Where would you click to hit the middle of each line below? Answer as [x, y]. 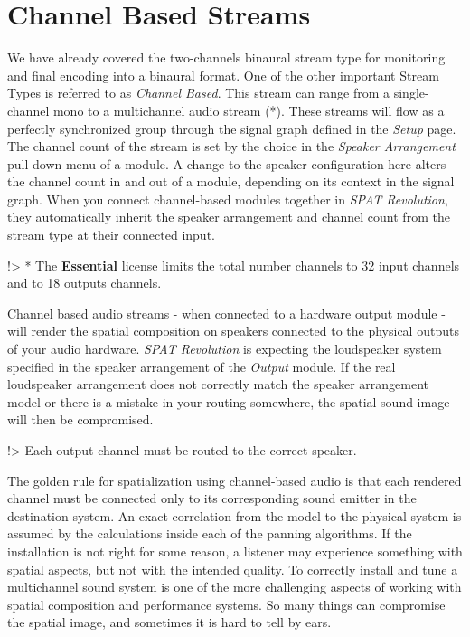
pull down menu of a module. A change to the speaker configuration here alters [227, 163]
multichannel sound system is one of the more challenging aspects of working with [235, 587]
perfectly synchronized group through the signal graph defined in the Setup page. [232, 128]
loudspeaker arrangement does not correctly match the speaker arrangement [218, 384]
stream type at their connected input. [111, 235]
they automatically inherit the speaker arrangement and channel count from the [229, 217]
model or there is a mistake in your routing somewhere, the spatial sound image [229, 401]
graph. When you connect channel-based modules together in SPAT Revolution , [228, 199]
